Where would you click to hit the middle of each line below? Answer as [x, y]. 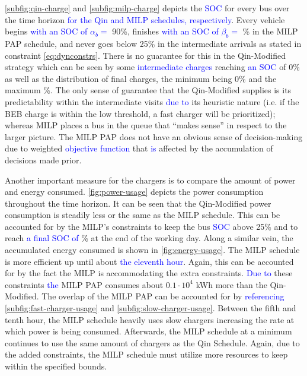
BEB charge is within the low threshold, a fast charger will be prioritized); [140, 113]
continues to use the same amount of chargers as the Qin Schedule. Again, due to [152, 342]
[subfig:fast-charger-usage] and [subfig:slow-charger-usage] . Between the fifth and [151, 308]
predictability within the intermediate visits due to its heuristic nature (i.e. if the [152, 101]
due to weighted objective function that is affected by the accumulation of [139, 148]
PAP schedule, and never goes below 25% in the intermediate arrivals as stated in [153, 43]
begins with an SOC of [46, 31]
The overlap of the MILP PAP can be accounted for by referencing [163, 296]
